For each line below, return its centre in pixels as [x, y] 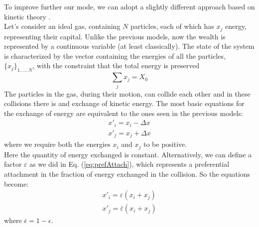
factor [13, 164]
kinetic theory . [27, 16]
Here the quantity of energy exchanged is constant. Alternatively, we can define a [128, 154]
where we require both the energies [57, 144]
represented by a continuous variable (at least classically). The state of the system [129, 46]
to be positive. [165, 144]
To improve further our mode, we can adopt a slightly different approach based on [129, 6]
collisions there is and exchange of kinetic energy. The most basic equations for [124, 103]
